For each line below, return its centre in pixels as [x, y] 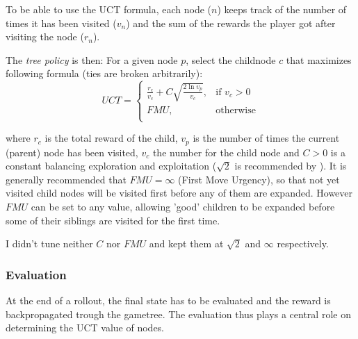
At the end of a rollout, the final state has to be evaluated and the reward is [168, 300]
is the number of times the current [266, 138]
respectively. [303, 243]
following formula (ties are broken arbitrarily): [104, 73]
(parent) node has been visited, [72, 152]
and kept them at [186, 243]
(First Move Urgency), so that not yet [259, 179]
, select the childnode [231, 59]
